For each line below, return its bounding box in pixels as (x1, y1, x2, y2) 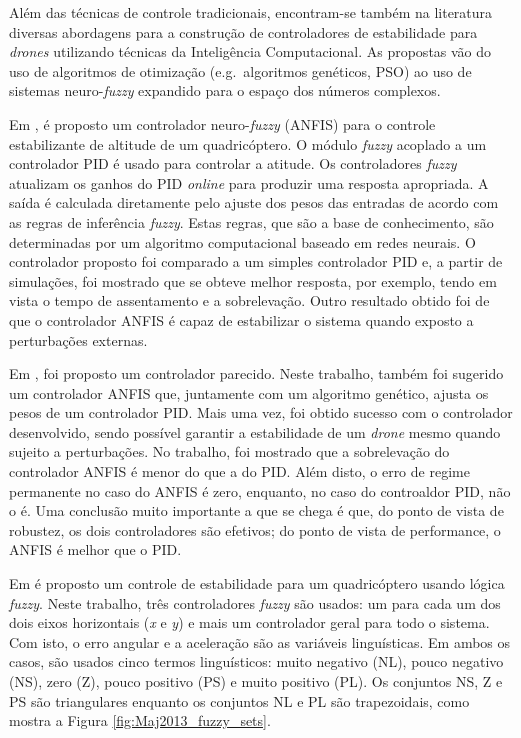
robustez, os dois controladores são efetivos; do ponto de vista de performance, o (9, 519, 501, 540)
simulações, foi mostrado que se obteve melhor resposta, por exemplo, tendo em (9, 270, 497, 291)
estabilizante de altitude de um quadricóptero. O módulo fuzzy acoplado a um (9, 133, 487, 154)
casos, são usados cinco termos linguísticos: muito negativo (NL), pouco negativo (9, 651, 504, 672)
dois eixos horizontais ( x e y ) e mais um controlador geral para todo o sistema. (9, 612, 490, 633)
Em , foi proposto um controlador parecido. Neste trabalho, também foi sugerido (9, 363, 504, 384)
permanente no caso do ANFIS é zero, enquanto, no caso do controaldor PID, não (9, 480, 511, 501)
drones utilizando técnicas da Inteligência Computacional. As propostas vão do (9, 41, 492, 62)
